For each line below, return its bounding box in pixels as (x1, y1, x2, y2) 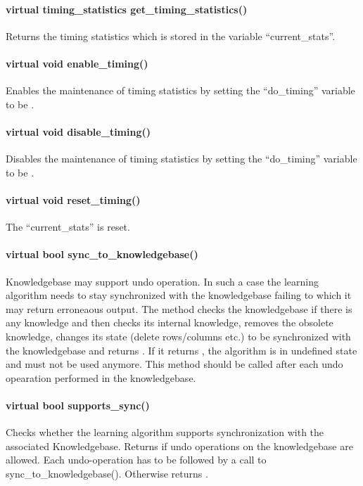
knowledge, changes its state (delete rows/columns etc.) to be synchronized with (6, 328, 351, 343)
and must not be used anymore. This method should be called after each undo (6, 357, 343, 371)
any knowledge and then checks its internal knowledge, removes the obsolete (6, 315, 333, 330)
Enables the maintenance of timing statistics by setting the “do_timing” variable (6, 83, 355, 98)
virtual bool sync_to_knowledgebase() (6, 247, 198, 262)
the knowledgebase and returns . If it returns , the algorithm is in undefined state (6, 343, 357, 357)
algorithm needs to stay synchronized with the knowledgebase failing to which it (6, 288, 352, 302)
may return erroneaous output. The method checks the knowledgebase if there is (6, 301, 352, 316)
